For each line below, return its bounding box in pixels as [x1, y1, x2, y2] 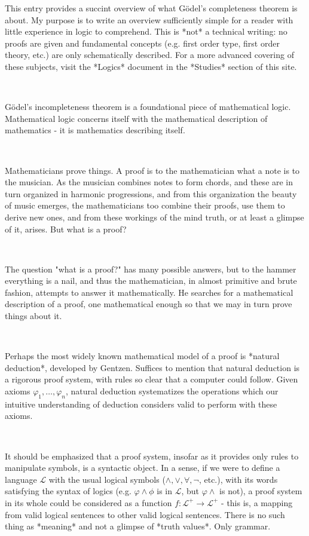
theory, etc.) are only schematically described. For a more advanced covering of [5, 48, 294, 61]
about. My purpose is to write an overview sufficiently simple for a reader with [5, 13, 293, 26]
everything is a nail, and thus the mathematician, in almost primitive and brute [5, 274, 297, 287]
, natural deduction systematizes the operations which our [65, 385, 279, 397]
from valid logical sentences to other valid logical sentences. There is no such [5, 508, 285, 520]
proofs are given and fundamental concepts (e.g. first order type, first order [5, 36, 280, 49]
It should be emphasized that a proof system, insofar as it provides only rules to [5, 449, 299, 462]
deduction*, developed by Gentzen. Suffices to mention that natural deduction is [5, 361, 300, 373]
